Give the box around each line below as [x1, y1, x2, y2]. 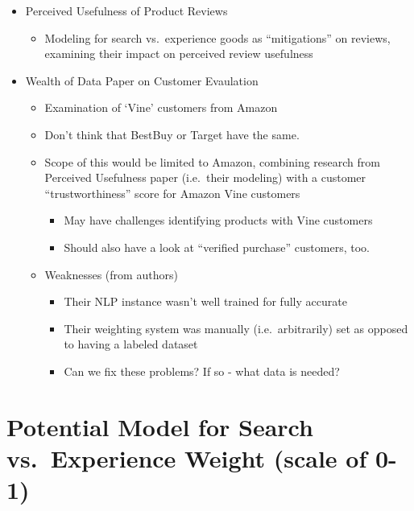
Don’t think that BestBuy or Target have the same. [44, 126, 300, 142]
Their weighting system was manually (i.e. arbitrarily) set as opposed [64, 319, 408, 336]
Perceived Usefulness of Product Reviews [25, 2, 228, 19]
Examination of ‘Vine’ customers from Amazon [44, 99, 278, 116]
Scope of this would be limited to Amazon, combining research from [44, 153, 380, 170]
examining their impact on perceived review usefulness [44, 45, 313, 62]
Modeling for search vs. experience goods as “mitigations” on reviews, [44, 29, 391, 46]
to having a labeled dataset [64, 336, 198, 352]
